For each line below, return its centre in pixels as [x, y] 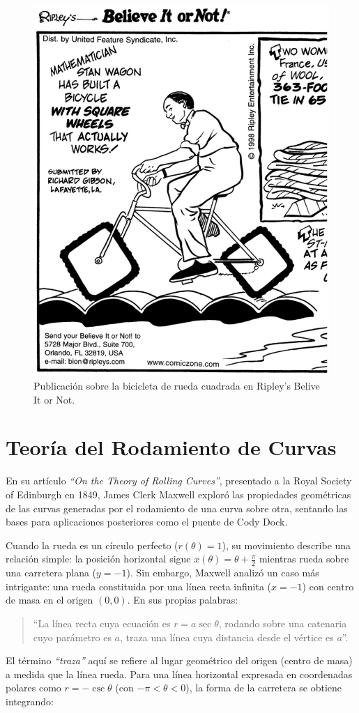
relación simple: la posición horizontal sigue [98, 559]
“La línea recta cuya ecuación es [102, 623]
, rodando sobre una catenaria [283, 623]
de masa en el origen [49, 600]
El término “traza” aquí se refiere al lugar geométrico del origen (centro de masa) [179, 660]
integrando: [30, 701]
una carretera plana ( [51, 573]
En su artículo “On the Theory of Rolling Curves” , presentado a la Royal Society [179, 481]
